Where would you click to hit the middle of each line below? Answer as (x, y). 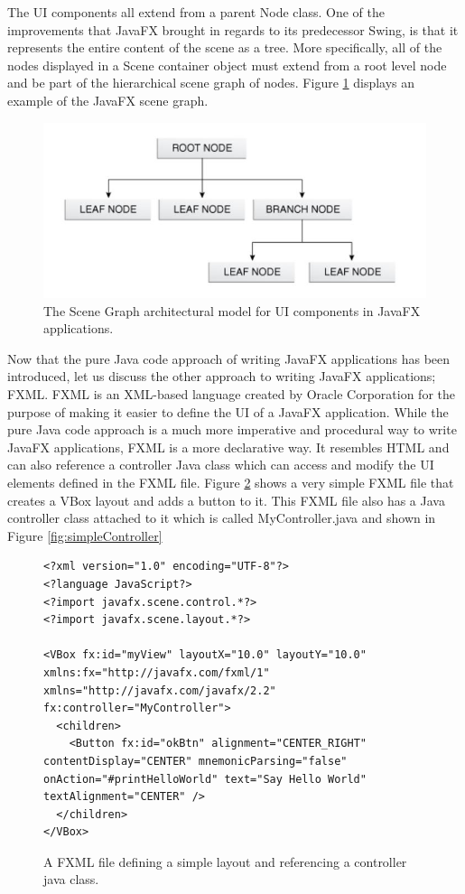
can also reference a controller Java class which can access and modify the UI (221, 465)
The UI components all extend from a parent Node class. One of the (196, 12)
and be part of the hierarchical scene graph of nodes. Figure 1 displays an (211, 83)
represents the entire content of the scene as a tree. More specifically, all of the (225, 47)
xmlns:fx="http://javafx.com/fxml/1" (157, 672)
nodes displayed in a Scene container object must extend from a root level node (227, 65)
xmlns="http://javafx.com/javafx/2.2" (160, 690)
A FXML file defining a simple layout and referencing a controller (225, 861)
